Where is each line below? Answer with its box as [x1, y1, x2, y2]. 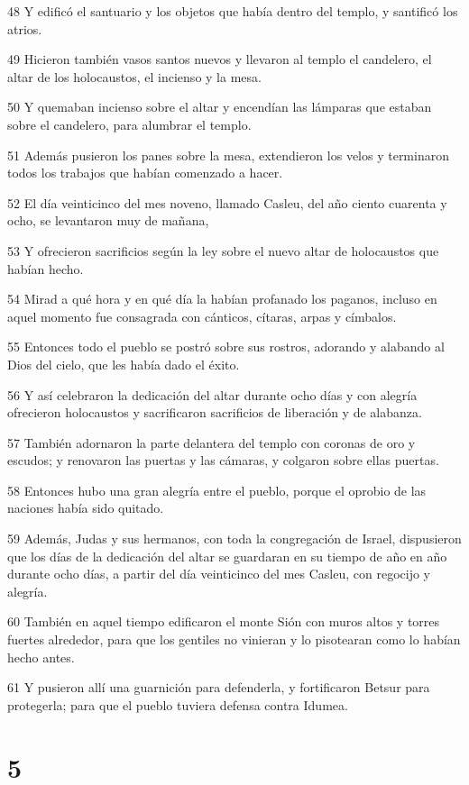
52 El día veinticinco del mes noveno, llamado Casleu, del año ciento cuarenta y [7, 193, 447, 212]
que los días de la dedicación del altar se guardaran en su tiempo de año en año [7, 546, 447, 565]
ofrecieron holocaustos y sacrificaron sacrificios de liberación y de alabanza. [7, 403, 422, 422]
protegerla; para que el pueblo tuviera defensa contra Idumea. [7, 695, 348, 714]
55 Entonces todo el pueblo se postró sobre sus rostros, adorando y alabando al [7, 337, 445, 356]
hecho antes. [7, 647, 75, 666]
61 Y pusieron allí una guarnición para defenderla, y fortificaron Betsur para [7, 678, 430, 697]
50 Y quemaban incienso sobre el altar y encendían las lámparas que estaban [7, 97, 432, 116]
